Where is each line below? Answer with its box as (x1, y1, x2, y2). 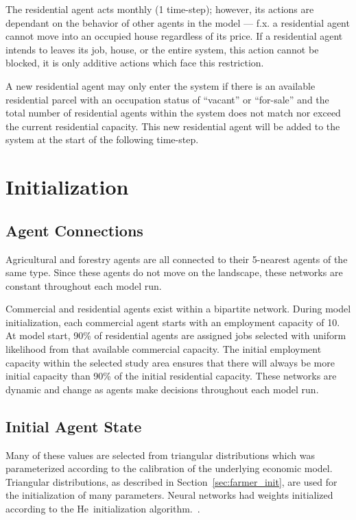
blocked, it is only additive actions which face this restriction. (5, 55, 264, 70)
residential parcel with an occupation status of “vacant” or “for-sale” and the (5, 92, 329, 106)
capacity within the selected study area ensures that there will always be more (5, 355, 335, 369)
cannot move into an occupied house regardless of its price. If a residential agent (5, 29, 343, 43)
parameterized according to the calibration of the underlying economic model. (5, 461, 333, 475)
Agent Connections (5, 219, 143, 240)
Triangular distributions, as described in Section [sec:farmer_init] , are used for (5, 474, 337, 488)
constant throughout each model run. (5, 278, 162, 293)
